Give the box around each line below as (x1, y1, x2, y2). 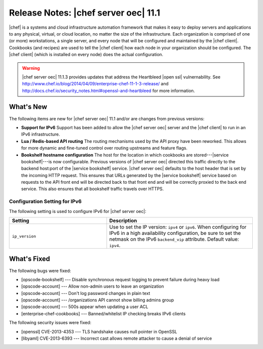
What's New (9, 103, 47, 111)
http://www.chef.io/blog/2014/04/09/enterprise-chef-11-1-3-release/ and (22, 81, 169, 87)
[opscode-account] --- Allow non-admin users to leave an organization (21, 283, 164, 290)
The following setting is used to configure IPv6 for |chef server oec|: (9, 208, 147, 214)
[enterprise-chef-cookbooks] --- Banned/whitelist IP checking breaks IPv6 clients (21, 310, 186, 316)
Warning (22, 65, 40, 71)
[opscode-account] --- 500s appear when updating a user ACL (21, 304, 149, 310)
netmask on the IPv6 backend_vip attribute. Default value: (109, 236, 239, 243)
